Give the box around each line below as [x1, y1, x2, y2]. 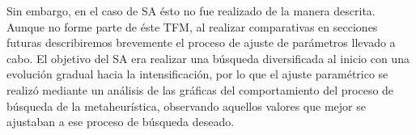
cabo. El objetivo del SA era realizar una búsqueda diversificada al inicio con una [6, 49, 410, 66]
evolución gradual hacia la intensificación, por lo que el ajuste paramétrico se [6, 65, 388, 82]
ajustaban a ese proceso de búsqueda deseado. [6, 113, 235, 130]
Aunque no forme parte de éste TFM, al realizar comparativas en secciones [6, 18, 378, 35]
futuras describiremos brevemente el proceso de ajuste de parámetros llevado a [6, 34, 396, 51]
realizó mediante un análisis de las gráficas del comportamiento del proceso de [6, 81, 394, 98]
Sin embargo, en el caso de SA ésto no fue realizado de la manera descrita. [6, 2, 376, 19]
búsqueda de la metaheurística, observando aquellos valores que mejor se [6, 97, 366, 114]
